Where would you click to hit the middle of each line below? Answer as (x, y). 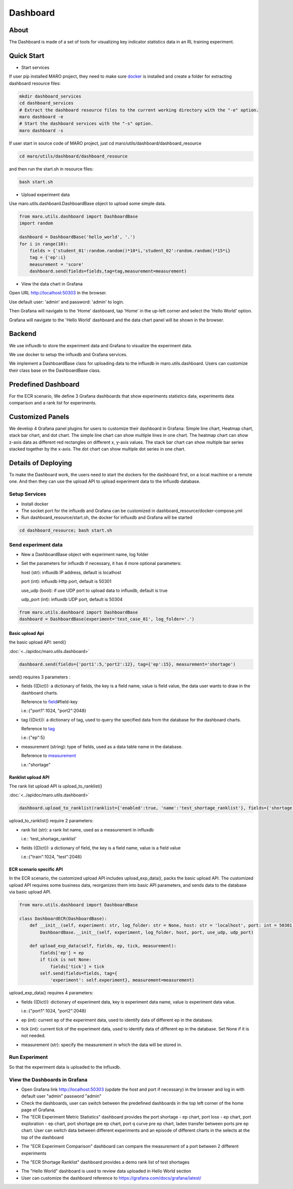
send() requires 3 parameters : (40, 677)
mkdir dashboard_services (50, 96)
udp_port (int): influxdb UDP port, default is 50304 (72, 599)
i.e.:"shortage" (36, 764)
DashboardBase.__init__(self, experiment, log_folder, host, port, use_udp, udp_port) (147, 932)
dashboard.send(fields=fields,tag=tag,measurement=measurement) (108, 271)
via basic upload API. (30, 892)
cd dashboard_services (46, 103)
